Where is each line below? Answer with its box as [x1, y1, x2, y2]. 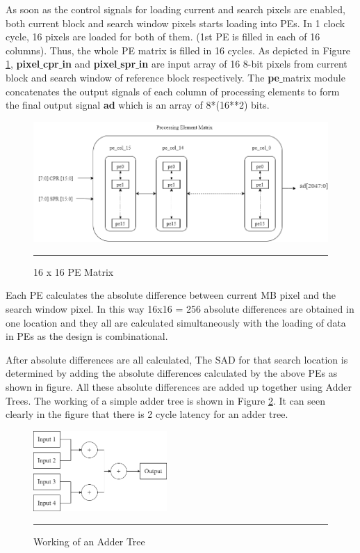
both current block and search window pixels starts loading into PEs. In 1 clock [6, 15, 345, 30]
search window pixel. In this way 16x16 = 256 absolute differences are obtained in [6, 302, 354, 316]
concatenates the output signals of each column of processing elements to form [6, 84, 340, 98]
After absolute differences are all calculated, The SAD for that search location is [6, 352, 348, 366]
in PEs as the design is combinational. [6, 329, 168, 343]
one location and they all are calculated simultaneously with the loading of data [6, 315, 346, 329]
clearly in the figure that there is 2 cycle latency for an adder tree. [6, 407, 288, 421]
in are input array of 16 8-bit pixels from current [138, 56, 347, 71]
